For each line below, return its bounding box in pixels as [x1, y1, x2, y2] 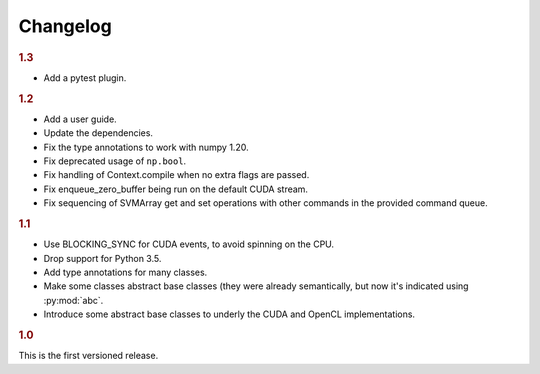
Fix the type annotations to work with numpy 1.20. [43, 141, 249, 153]
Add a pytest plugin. [43, 71, 127, 84]
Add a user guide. [43, 113, 117, 125]
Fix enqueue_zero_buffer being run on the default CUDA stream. [43, 183, 309, 195]
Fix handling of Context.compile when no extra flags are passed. [43, 169, 310, 181]
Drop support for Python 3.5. [43, 252, 162, 264]
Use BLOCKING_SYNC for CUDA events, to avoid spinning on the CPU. [43, 238, 335, 250]
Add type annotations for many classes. [43, 266, 208, 279]
